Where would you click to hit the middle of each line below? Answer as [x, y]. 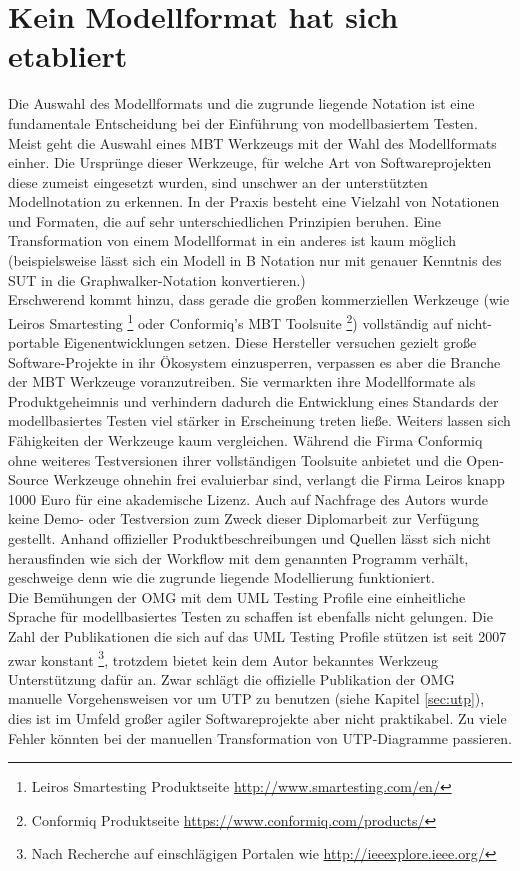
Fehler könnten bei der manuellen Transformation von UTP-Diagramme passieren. [260, 737]
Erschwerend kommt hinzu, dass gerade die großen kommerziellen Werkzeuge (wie [259, 299]
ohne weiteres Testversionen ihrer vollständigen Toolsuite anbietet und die [235, 459]
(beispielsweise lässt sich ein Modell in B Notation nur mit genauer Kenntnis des [255, 260]
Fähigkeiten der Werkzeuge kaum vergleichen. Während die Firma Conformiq [245, 440]
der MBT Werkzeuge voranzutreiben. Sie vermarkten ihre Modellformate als [242, 381]
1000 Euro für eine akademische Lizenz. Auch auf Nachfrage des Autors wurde [248, 498]
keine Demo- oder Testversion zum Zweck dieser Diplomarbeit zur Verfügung [243, 518]
